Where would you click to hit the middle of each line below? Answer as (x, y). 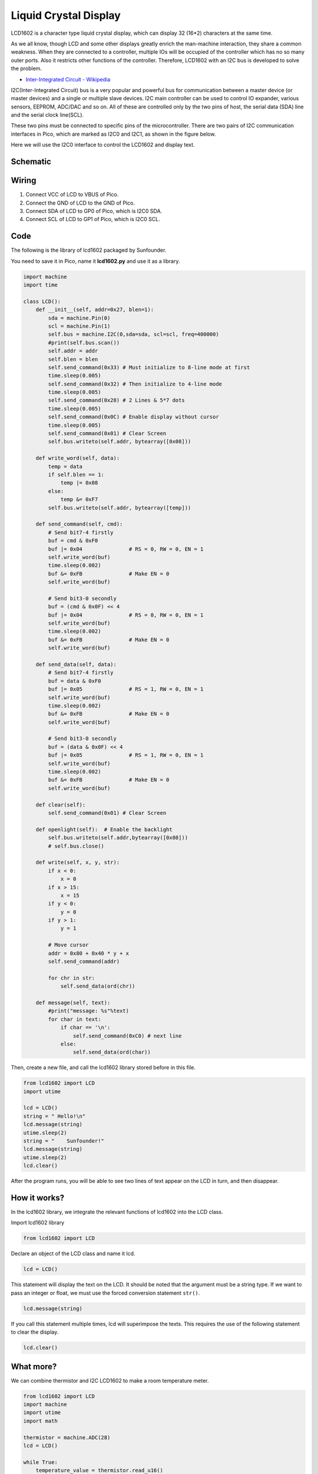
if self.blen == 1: (76, 474)
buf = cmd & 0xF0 (73, 541)
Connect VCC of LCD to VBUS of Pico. (72, 195)
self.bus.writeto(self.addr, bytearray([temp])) (120, 508)
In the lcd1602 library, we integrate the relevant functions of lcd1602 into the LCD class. (117, 1212)
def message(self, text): (73, 1003)
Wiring (24, 181)
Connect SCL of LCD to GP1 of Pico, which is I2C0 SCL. (93, 219)
